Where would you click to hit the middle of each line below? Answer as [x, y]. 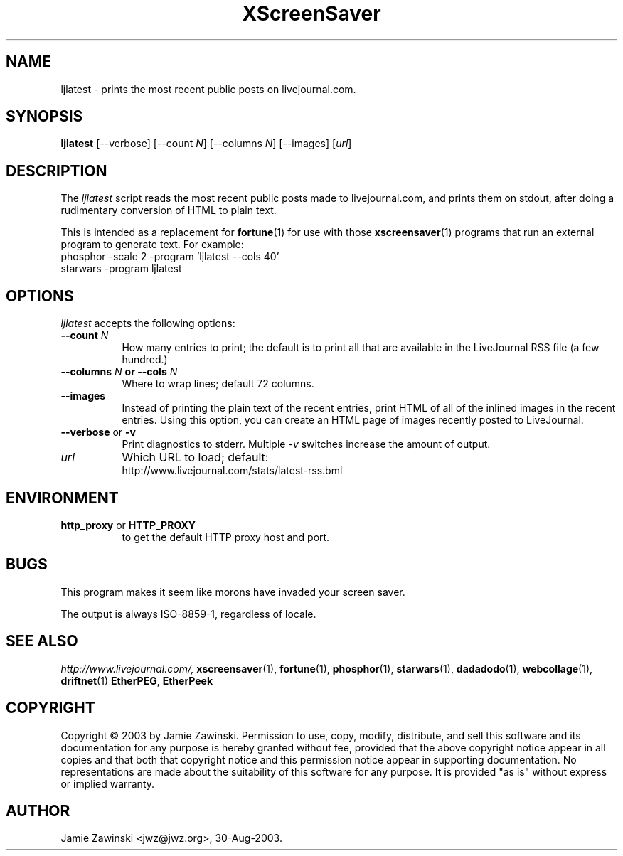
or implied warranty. [108, 783]
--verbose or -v [98, 432]
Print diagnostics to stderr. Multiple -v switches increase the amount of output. [306, 444]
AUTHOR [38, 810]
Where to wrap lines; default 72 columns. [218, 384]
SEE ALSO [42, 641]
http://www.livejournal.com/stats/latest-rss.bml [232, 471]
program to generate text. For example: [152, 245]
